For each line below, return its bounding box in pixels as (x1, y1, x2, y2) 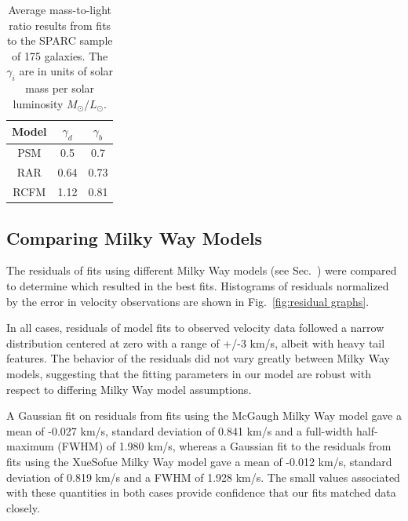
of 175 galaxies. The (12, 47, 108, 64)
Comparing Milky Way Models (6, 225, 263, 250)
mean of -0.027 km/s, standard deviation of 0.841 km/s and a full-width (6, 422, 353, 439)
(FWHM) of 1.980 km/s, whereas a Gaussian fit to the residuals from (57, 438, 392, 454)
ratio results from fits (9, 16, 111, 33)
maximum (6, 438, 54, 454)
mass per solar (25, 80, 95, 97)
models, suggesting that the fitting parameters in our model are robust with (6, 365, 371, 381)
